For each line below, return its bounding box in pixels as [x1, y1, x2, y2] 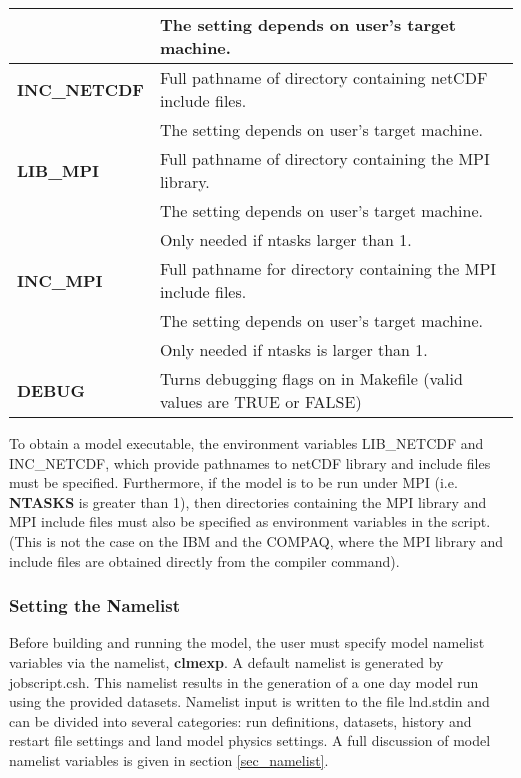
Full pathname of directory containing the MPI [159, 147, 490, 170]
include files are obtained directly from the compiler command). [9, 550, 400, 571]
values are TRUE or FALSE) [159, 390, 362, 413]
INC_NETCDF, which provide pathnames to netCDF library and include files [9, 452, 491, 473]
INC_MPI [17, 268, 103, 292]
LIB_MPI [17, 158, 100, 182]
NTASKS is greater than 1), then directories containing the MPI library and [9, 491, 487, 512]
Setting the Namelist [9, 593, 181, 618]
